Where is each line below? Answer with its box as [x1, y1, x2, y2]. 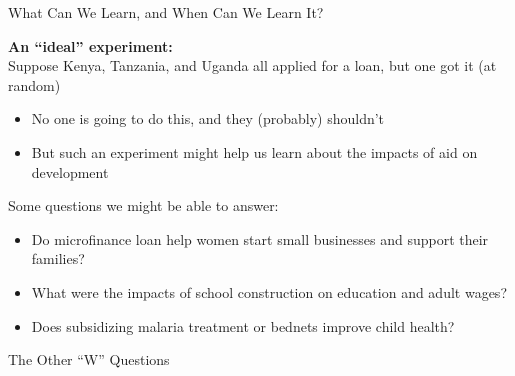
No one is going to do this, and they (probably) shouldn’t [31, 108, 385, 129]
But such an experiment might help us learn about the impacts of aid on [31, 141, 478, 162]
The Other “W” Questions [8, 349, 170, 370]
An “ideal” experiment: [8, 35, 173, 56]
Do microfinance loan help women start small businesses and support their [31, 228, 489, 249]
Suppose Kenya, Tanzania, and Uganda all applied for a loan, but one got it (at [8, 55, 497, 76]
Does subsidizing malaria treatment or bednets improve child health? [31, 315, 455, 336]
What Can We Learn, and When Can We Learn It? [8, 2, 324, 22]
